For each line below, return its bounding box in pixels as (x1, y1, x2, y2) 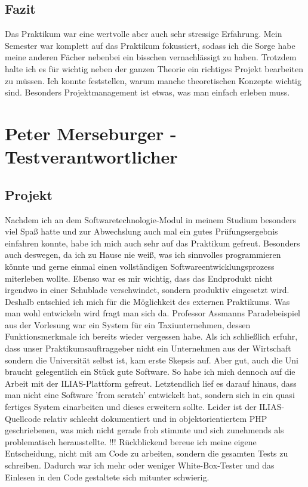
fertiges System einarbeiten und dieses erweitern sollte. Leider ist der (5, 400, 257, 413)
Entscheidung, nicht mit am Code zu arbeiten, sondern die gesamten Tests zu (5, 447, 288, 460)
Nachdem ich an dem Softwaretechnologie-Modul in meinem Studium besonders (5, 213, 296, 226)
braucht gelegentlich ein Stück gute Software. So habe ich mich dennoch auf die (5, 365, 295, 378)
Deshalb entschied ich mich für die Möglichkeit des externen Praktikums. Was (5, 295, 290, 307)
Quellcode (5, 412, 41, 424)
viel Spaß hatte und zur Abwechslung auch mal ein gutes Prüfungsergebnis (5, 225, 278, 238)
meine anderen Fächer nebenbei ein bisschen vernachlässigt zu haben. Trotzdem (5, 51, 297, 63)
